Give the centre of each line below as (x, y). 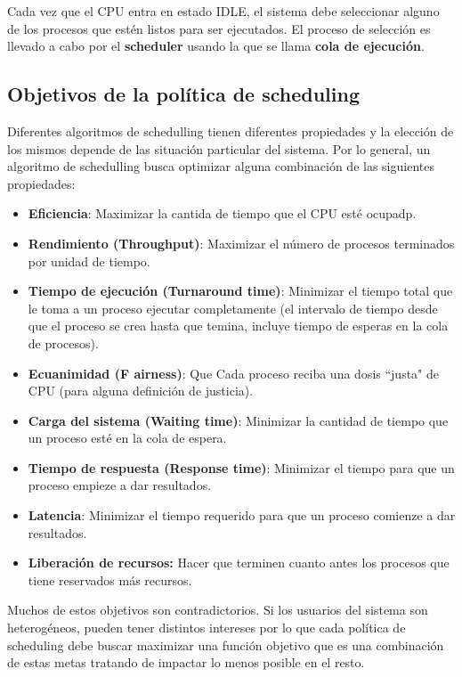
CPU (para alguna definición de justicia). (141, 391)
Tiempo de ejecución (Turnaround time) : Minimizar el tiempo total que (240, 291)
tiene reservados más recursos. (110, 579)
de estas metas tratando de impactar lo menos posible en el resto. (186, 662)
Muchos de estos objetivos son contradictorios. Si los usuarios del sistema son (218, 610)
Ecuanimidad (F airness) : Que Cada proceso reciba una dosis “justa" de (233, 373)
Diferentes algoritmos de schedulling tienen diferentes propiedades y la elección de (231, 131)
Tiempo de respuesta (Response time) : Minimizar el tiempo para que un (241, 467)
